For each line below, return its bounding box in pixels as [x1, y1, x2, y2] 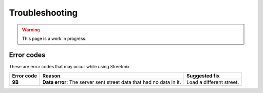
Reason [42, 73, 60, 79]
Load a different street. [187, 79, 239, 86]
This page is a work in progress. [22, 36, 87, 41]
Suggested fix [187, 73, 220, 79]
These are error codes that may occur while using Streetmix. [9, 63, 131, 69]
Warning [22, 27, 40, 33]
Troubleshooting [9, 7, 78, 18]
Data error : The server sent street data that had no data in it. [42, 79, 181, 86]
